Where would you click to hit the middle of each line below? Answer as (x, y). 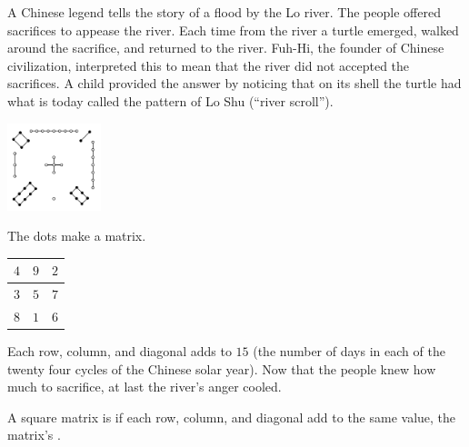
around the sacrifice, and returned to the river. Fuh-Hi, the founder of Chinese (226, 48)
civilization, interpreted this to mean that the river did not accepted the (209, 65)
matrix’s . (34, 435)
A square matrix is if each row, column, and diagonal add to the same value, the (232, 417)
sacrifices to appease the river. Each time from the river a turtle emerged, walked (233, 30)
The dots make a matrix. (77, 236)
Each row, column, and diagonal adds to (120, 351)
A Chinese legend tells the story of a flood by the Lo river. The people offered (224, 12)
